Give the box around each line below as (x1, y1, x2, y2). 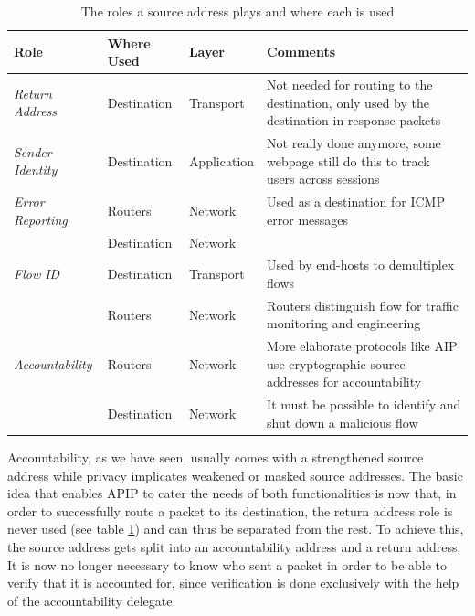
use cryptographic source (267, 354, 406, 373)
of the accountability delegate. (7, 590, 176, 610)
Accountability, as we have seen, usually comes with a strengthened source (7, 447, 424, 466)
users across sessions (267, 169, 380, 188)
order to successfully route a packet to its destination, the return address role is (7, 501, 453, 520)
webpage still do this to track (267, 151, 430, 170)
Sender (14, 142, 52, 161)
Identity (14, 160, 58, 179)
